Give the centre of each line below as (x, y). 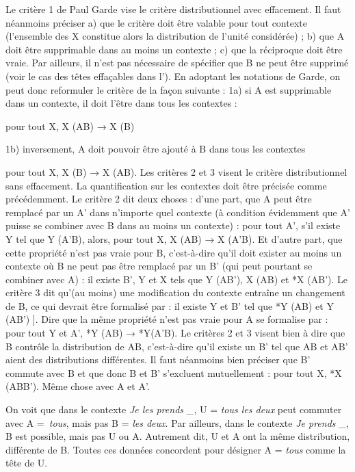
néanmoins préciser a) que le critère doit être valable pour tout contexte (156, 22)
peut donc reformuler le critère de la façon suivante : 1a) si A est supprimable (169, 89)
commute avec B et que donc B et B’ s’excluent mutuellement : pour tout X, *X (174, 372)
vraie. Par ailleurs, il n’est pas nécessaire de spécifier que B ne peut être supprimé (177, 63)
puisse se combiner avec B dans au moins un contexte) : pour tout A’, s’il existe (173, 225)
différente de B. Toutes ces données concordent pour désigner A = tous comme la (176, 449)
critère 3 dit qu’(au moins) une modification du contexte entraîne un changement (175, 292)
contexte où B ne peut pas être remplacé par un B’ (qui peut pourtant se (159, 266)
